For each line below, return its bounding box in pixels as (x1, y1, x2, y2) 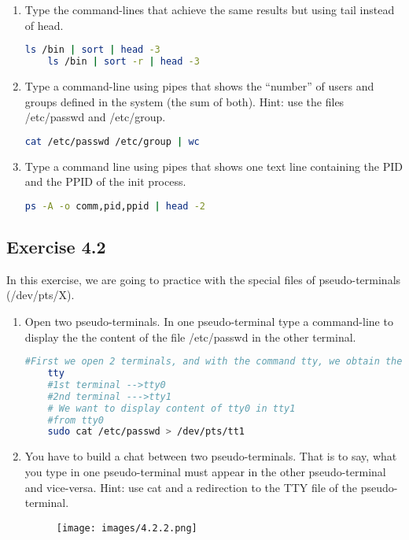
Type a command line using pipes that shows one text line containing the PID (24, 157, 403, 174)
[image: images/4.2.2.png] (56, 522, 197, 534)
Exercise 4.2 (6, 235, 106, 259)
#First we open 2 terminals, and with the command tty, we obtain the (24, 356, 403, 368)
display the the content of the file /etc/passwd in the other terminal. (24, 328, 356, 345)
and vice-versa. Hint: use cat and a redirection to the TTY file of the (24, 479, 357, 495)
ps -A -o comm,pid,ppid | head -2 (24, 200, 205, 212)
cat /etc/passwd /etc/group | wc (24, 135, 200, 147)
